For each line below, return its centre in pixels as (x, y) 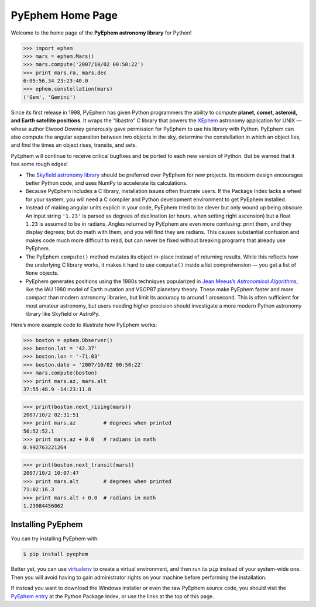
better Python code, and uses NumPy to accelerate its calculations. (107, 183)
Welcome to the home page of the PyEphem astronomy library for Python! (101, 33)
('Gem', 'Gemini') (49, 97)
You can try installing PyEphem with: (55, 539)
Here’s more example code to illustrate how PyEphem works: (84, 325)
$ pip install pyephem (56, 554)
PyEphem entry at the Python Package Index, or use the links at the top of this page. (113, 596)
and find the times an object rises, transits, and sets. (74, 145)
